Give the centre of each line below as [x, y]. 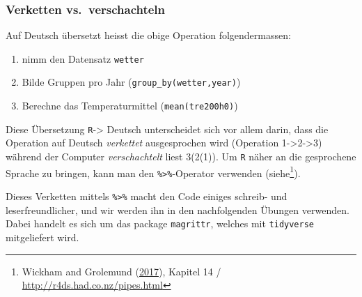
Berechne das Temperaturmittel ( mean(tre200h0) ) [130, 106]
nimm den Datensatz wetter [83, 58]
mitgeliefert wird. [42, 237]
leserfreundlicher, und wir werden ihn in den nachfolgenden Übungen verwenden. [178, 210]
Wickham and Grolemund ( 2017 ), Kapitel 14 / [121, 271]
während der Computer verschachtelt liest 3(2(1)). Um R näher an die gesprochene [181, 157]
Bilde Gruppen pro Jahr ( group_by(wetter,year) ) [131, 82]
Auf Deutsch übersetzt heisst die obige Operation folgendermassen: [148, 35]
